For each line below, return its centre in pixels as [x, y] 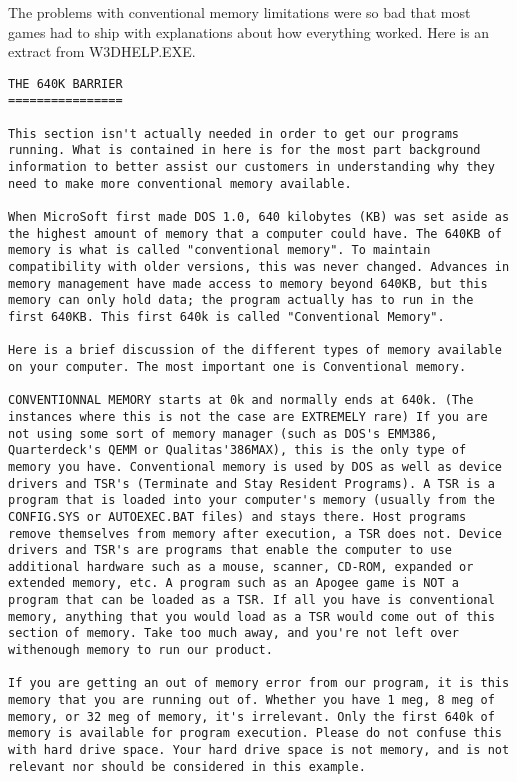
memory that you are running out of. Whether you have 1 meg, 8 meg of [251, 700]
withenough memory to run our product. [140, 650]
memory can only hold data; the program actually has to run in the [241, 300]
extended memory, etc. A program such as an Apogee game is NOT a [234, 583]
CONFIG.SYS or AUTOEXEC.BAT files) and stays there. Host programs [237, 516]
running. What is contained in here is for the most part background [244, 150]
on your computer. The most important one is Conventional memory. [237, 366]
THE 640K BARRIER [65, 83]
